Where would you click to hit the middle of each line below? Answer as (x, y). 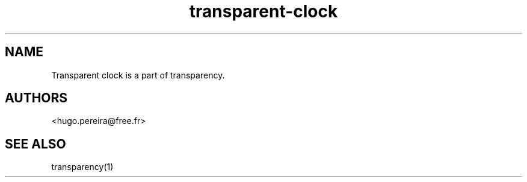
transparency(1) (82, 167)
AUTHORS (36, 98)
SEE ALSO (35, 144)
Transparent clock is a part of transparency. (138, 75)
